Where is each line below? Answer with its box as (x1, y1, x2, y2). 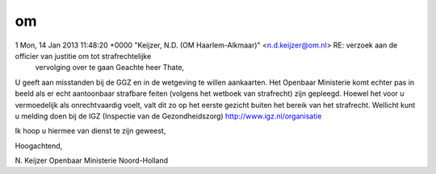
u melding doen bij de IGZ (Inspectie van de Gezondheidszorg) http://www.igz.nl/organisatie (15, 111, 322, 121)
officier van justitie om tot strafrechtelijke (15, 51, 152, 60)
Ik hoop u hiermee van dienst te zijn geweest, (15, 126, 166, 136)
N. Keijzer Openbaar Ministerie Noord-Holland (15, 155, 169, 165)
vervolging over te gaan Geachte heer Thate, (35, 63, 185, 72)
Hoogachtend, (15, 141, 63, 151)
